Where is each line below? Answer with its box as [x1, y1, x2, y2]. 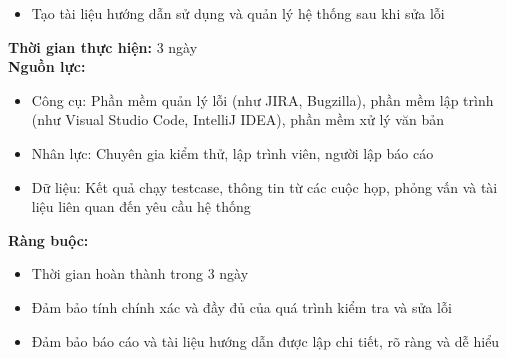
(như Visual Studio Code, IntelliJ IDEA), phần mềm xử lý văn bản [31, 109, 444, 130]
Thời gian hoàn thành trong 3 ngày [31, 263, 249, 284]
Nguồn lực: [8, 56, 86, 77]
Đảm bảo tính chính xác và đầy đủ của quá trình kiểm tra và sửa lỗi [31, 296, 452, 317]
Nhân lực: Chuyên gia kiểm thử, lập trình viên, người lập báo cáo [31, 142, 434, 163]
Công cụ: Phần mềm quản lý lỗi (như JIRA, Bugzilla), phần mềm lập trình [31, 89, 494, 110]
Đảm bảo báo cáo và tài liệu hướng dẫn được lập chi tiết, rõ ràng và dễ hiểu [31, 330, 500, 351]
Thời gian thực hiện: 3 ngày [8, 36, 198, 57]
